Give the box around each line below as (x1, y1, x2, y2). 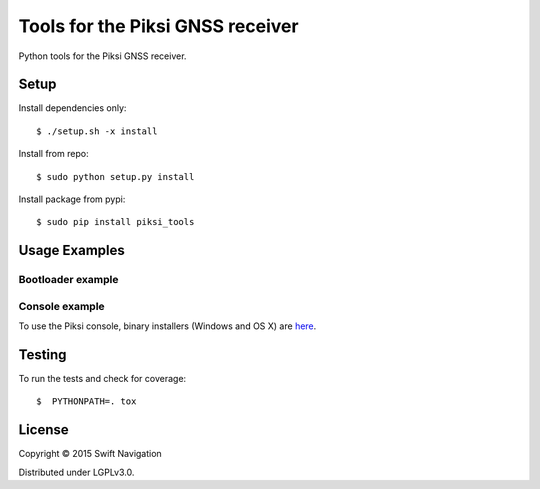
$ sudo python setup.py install (36, 171, 195, 182)
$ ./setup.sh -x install (36, 125, 158, 137)
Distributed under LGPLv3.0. (18, 466, 135, 478)
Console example (18, 299, 105, 313)
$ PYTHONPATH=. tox (36, 396, 137, 407)
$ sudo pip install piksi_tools (36, 216, 195, 228)
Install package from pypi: (18, 193, 126, 205)
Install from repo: (18, 148, 89, 160)
